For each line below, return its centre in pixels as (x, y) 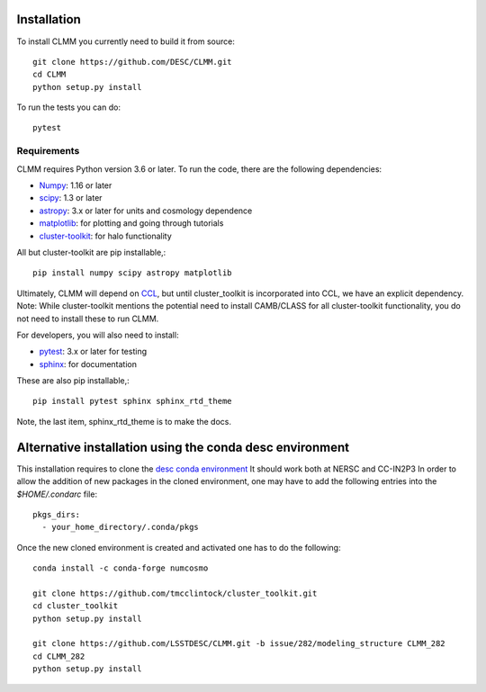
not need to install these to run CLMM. (88, 319)
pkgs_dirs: (57, 514)
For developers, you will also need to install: (98, 335)
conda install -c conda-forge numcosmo (121, 568)
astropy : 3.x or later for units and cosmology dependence (146, 211)
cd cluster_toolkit (76, 606)
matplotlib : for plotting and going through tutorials (131, 223)
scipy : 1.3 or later (71, 198)
